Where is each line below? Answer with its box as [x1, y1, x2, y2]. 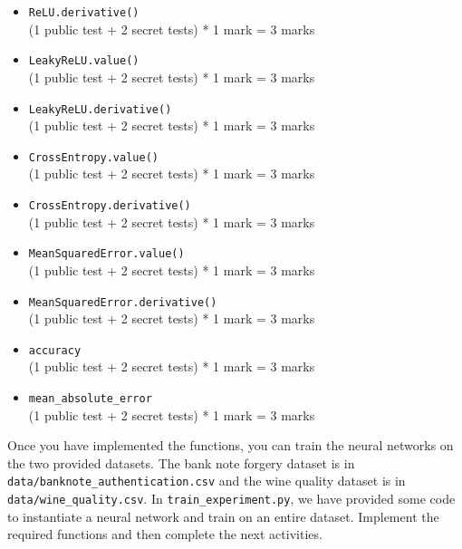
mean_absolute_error [28, 392, 152, 405]
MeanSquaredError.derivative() [28, 295, 217, 309]
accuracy [28, 343, 82, 357]
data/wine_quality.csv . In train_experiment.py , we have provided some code [7, 489, 456, 508]
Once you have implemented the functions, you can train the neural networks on [7, 436, 454, 455]
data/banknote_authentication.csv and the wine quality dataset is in [7, 471, 406, 490]
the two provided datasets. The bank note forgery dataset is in [7, 453, 355, 472]
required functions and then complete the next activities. [7, 525, 322, 544]
